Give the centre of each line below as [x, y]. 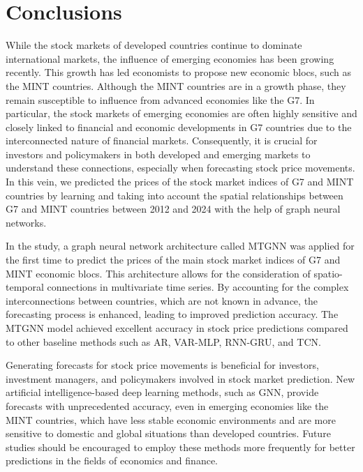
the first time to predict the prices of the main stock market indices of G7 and [173, 260]
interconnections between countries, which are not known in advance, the [162, 300]
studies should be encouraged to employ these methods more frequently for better [180, 447]
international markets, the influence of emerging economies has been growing [170, 58]
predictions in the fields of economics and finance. [112, 460]
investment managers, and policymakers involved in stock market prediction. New [180, 378]
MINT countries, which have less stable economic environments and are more [171, 419]
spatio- [328, 273]
